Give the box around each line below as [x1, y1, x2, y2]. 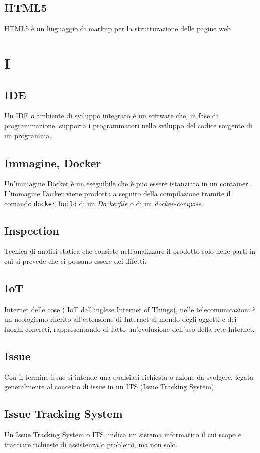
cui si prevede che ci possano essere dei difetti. [4, 256, 147, 266]
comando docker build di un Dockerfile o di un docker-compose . [4, 198, 204, 208]
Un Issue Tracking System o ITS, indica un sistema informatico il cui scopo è [4, 429, 242, 440]
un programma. [4, 130, 52, 140]
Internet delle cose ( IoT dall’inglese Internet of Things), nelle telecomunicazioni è [4, 304, 256, 314]
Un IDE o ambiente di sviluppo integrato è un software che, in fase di [4, 110, 218, 121]
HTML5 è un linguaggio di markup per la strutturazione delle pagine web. [4, 23, 233, 34]
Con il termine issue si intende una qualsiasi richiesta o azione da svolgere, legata [4, 371, 254, 382]
